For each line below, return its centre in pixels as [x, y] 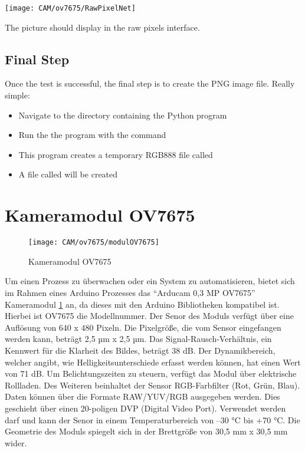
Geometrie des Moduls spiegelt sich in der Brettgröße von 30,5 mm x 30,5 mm [146, 431]
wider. [16, 442]
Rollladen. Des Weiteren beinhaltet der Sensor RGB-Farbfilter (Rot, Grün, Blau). [152, 385]
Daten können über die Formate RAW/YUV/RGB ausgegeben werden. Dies [142, 396]
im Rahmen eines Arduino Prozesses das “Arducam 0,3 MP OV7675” [130, 292]
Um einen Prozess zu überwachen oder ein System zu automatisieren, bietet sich [150, 281]
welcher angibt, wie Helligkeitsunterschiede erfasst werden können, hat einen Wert [153, 362]
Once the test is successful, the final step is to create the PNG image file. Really [150, 83]
